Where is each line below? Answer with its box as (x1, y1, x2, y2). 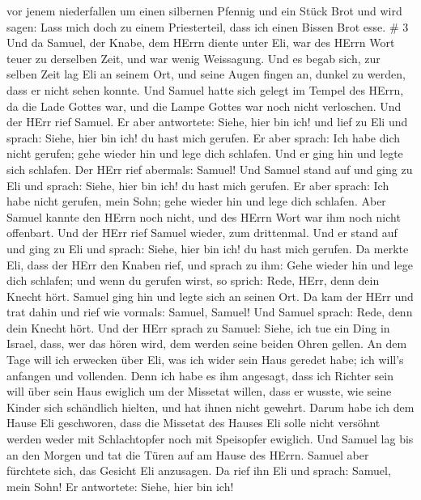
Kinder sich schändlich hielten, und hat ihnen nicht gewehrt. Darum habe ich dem (6, 398, 415, 415)
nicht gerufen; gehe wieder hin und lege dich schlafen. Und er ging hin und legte (6, 145, 403, 162)
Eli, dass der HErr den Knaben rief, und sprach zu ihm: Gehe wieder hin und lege (6, 256, 413, 273)
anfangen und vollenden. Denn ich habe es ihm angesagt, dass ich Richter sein (6, 367, 393, 383)
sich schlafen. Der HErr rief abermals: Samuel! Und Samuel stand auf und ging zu (6, 160, 413, 177)
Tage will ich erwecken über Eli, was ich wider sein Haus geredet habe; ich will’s (6, 351, 404, 368)
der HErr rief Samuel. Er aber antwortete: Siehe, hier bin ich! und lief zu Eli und (6, 113, 408, 130)
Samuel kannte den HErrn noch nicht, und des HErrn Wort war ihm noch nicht (6, 208, 401, 225)
